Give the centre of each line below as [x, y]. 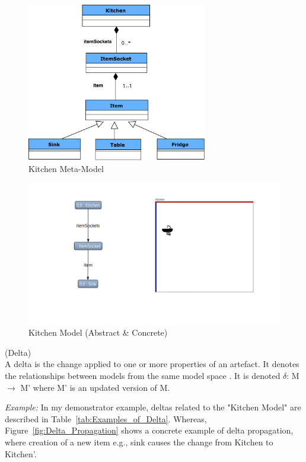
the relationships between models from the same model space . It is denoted [143, 375]
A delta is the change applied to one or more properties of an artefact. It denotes [152, 364]
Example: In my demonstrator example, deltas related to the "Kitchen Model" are [153, 407]
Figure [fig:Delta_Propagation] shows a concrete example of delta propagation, [149, 430]
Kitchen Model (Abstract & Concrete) [98, 332]
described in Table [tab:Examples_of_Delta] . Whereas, [106, 418]
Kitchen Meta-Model [66, 168]
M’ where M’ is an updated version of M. [95, 387]
